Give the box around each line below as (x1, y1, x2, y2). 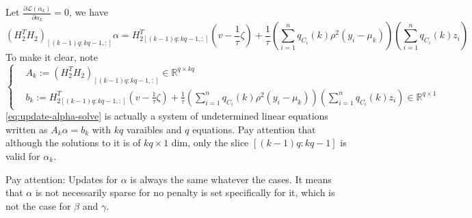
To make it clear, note (5, 50, 98, 64)
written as (5, 122, 48, 136)
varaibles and (126, 122, 182, 136)
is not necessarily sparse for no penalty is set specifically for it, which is (35, 185, 335, 200)
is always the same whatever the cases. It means (130, 172, 332, 186)
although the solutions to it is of (5, 135, 141, 150)
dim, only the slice (171, 135, 249, 150)
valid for (5, 148, 40, 163)
